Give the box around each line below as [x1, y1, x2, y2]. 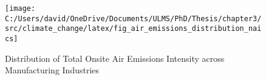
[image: [5, 4, 36, 13]
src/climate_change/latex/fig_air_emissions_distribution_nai [5, 24, 262, 33]
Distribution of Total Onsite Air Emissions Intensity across [5, 52, 225, 64]
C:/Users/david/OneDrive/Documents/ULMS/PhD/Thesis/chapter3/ [5, 14, 262, 23]
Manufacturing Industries [5, 64, 100, 76]
